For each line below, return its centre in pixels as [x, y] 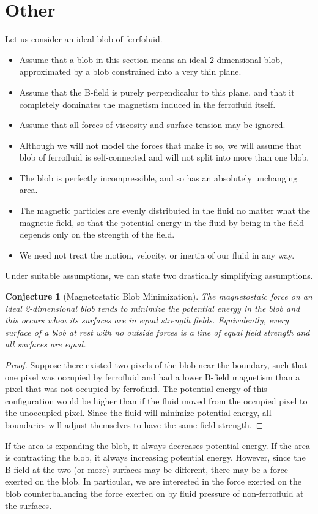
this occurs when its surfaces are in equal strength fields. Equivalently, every [147, 320]
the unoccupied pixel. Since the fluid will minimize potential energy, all [138, 413]
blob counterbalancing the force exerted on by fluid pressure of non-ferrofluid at [154, 493]
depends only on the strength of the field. [97, 234]
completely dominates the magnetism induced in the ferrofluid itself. [147, 104]
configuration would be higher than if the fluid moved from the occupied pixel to [156, 400]
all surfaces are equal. [46, 344]
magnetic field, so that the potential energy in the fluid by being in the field [162, 222]
